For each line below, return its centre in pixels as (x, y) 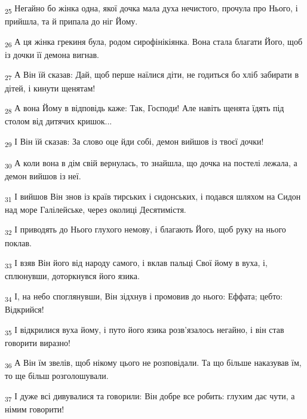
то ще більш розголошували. (57, 376)
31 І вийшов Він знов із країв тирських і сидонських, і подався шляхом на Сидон (153, 197)
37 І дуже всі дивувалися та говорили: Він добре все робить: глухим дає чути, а (150, 397)
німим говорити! (35, 409)
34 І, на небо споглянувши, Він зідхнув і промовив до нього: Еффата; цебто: (144, 296)
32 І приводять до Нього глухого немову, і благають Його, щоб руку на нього (145, 230)
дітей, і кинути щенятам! (50, 88)
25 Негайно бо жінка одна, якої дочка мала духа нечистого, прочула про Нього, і (151, 9)
